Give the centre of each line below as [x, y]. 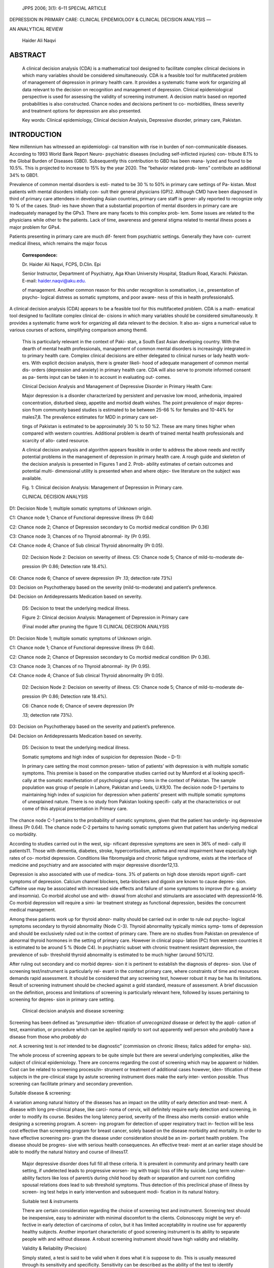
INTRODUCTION [36, 135]
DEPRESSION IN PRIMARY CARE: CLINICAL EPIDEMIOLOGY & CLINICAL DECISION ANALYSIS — [110, 20]
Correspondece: [40, 255]
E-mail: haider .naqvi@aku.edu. [54, 280]
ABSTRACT [28, 55]
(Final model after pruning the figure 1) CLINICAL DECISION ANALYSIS [96, 627]
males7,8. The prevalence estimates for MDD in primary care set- [90, 417]
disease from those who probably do [48, 1037]
